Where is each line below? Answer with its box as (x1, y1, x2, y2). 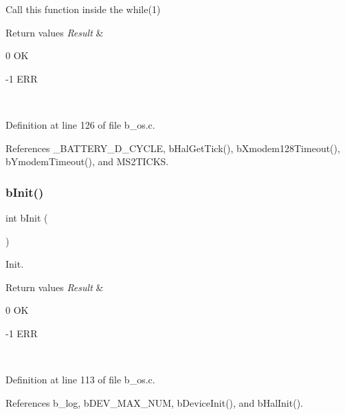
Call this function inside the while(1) (5, 2, 161, 16)
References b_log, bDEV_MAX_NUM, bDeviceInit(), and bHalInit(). (5, 395, 303, 409)
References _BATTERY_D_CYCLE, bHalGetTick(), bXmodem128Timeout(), (5, 140, 340, 155)
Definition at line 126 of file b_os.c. (5, 117, 155, 131)
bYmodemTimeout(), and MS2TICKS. (5, 154, 169, 169)
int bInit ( (5, 210, 48, 224)
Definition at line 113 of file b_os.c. (5, 372, 155, 387)
